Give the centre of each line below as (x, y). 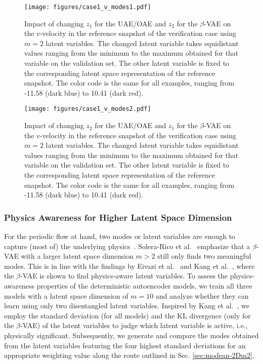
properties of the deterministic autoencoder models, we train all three (144, 286)
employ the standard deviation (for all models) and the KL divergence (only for (127, 315)
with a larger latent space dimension (77, 256)
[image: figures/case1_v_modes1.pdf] (88, 7)
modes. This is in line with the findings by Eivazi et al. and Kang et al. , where (129, 266)
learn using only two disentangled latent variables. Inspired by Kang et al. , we (127, 306)
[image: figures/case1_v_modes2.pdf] (88, 109)
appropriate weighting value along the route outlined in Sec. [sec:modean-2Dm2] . (129, 355)
